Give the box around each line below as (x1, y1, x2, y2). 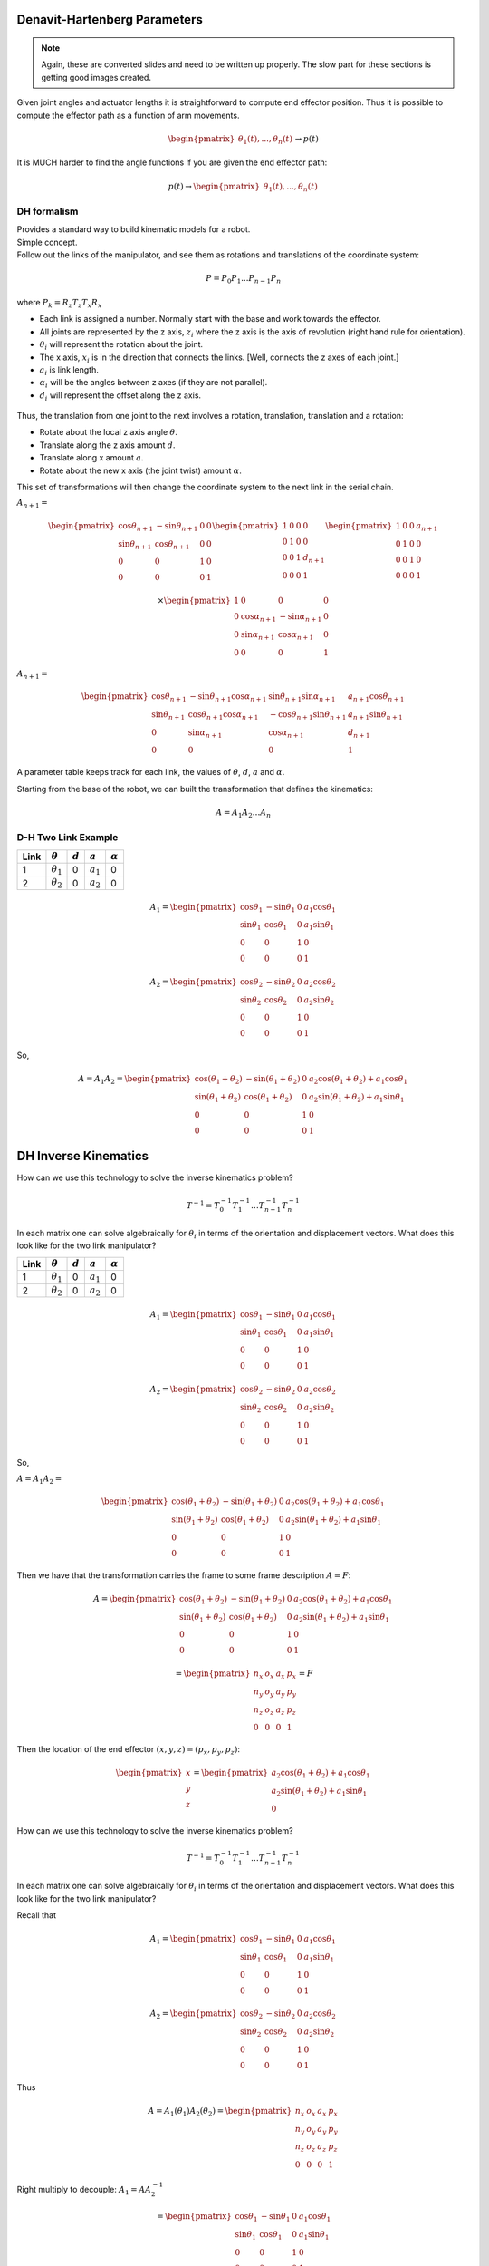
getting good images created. (41, 72, 151, 82)
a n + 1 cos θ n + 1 (347, 692, 405, 703)
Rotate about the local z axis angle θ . (39, 427, 178, 438)
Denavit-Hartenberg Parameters (16, 12, 203, 27)
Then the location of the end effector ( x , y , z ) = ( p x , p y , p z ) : (16, 1744, 240, 1757)
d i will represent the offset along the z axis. (39, 390, 202, 402)
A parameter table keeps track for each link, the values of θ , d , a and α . (16, 767, 285, 778)
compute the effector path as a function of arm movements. (16, 110, 240, 121)
